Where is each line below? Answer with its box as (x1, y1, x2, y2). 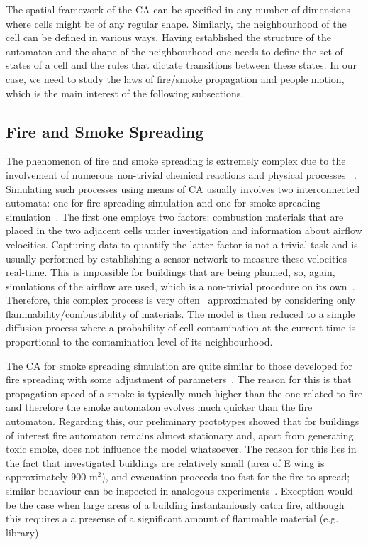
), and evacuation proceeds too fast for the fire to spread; (101, 469, 350, 484)
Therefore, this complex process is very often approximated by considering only (6, 292, 355, 307)
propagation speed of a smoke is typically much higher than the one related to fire (6, 385, 363, 400)
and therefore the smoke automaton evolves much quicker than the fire (6, 400, 313, 414)
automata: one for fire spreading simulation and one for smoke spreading (6, 195, 321, 210)
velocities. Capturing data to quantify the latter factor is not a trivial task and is (6, 236, 358, 251)
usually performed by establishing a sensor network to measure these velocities (6, 251, 347, 265)
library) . (6, 524, 47, 539)
